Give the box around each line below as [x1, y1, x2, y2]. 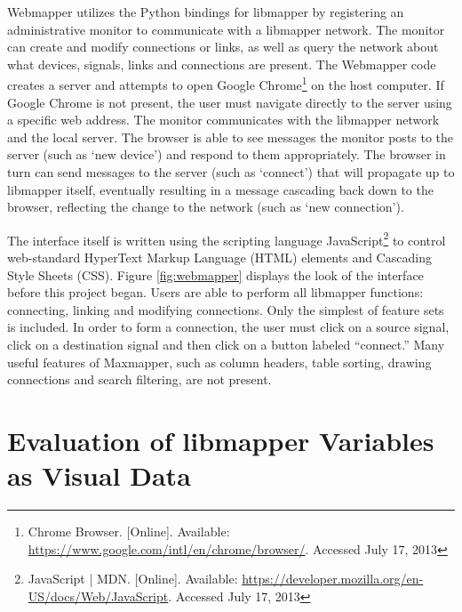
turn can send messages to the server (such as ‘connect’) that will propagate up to [7, 163, 455, 181]
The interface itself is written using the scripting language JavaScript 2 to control [7, 228, 446, 249]
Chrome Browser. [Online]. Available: [28, 522, 230, 541]
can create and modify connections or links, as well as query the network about [7, 37, 439, 56]
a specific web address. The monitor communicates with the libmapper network [7, 110, 440, 129]
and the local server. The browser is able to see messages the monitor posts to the [7, 127, 454, 146]
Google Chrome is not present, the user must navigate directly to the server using [7, 93, 452, 111]
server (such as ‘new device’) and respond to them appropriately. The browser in [7, 145, 446, 164]
